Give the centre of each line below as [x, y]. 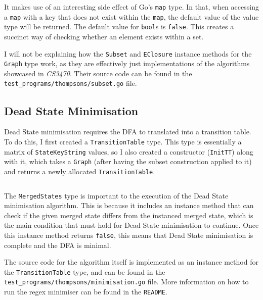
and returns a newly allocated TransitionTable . [80, 171]
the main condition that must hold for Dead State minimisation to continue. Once [131, 225]
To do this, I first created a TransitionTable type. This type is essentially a [123, 141]
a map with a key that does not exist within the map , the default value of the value [131, 16]
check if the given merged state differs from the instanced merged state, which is [129, 215]
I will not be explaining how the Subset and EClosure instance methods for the [128, 53]
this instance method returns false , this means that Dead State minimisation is [129, 235]
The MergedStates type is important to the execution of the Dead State [116, 195]
